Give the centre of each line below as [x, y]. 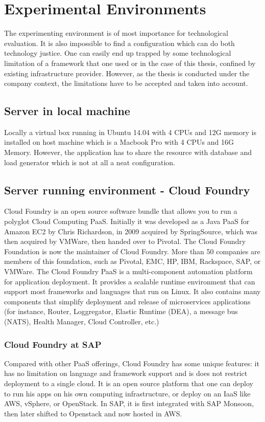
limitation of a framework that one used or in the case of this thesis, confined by [130, 63]
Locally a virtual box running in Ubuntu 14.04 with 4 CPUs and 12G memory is [130, 132]
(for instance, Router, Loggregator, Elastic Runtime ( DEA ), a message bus [121, 311]
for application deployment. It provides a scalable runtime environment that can [130, 281]
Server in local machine [67, 111]
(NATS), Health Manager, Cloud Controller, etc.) [82, 321]
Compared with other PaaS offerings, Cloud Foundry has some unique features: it [132, 363]
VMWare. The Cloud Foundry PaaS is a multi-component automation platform [128, 271]
